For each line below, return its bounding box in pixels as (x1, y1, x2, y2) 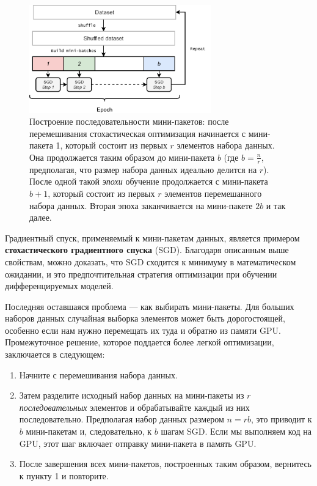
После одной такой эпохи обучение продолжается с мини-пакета (29, 175, 268, 188)
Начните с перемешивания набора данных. (19, 368, 178, 381)
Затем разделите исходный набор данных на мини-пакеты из (19, 389, 244, 402)
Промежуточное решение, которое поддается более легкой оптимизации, (5, 336, 274, 348)
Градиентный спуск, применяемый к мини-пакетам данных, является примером (5, 231, 300, 244)
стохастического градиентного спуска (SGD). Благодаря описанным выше (5, 243, 289, 256)
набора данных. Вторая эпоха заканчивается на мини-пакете (29, 199, 253, 212)
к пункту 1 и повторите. (19, 469, 109, 482)
